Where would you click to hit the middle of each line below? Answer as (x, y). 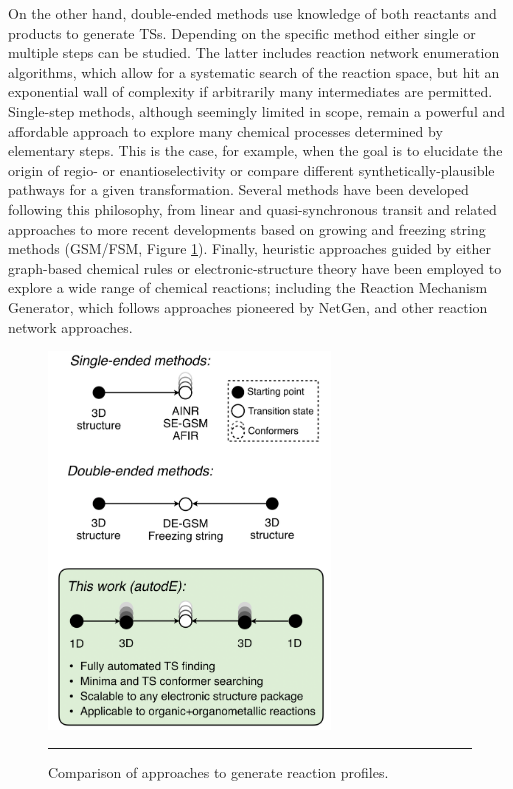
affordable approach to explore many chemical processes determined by (225, 130)
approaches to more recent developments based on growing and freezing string (247, 228)
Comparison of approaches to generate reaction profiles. (218, 772)
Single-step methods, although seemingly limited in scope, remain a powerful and (257, 110)
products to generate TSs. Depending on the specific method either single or (242, 32)
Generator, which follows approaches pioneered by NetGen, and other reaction (248, 306)
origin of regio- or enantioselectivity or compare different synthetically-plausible (251, 169)
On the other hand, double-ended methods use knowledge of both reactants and (252, 13)
